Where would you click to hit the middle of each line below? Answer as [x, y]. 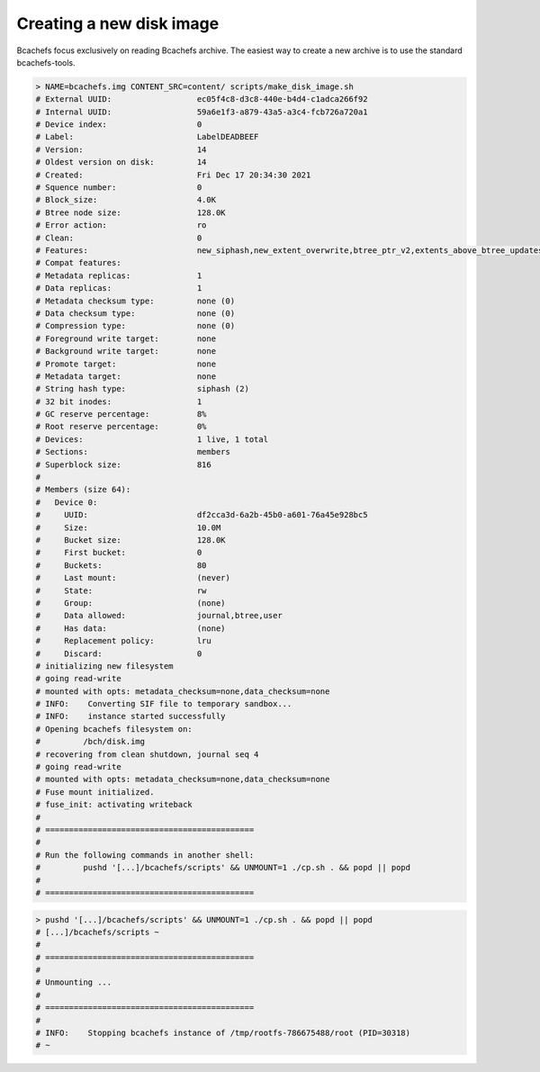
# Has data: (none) [130, 628]
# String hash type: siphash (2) [142, 389]
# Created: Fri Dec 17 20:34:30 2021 [173, 175]
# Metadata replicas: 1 [119, 275]
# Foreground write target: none [126, 338]
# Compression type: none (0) [135, 326]
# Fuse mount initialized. [95, 792]
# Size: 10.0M [128, 527]
